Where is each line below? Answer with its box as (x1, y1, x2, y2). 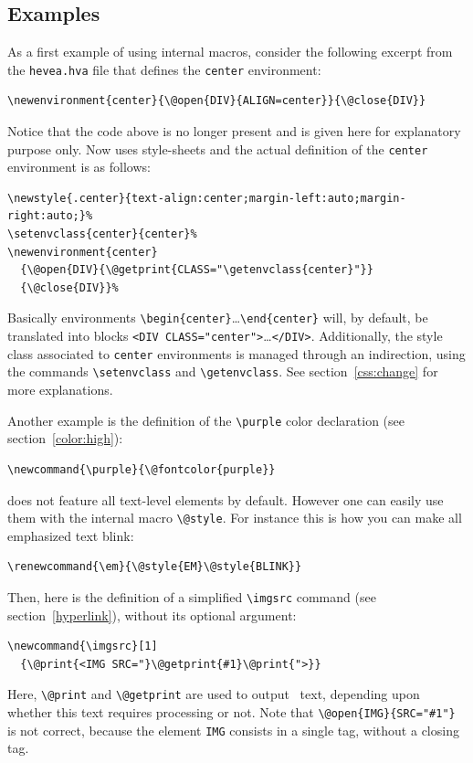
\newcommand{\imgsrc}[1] (7, 640, 158, 653)
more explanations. (7, 380, 113, 399)
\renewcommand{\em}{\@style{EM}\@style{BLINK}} (7, 560, 302, 574)
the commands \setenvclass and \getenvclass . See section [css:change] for (7, 362, 438, 381)
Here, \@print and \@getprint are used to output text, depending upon (7, 684, 420, 704)
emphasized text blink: (7, 525, 134, 545)
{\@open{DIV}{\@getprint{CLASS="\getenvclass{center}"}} (20, 263, 373, 277)
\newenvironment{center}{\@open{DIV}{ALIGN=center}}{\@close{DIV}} (7, 94, 426, 108)
